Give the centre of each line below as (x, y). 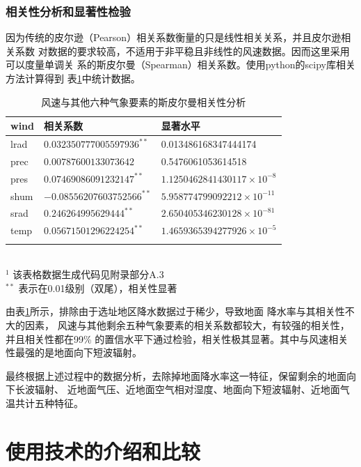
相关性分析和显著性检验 (68, 11)
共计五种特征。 (49, 403)
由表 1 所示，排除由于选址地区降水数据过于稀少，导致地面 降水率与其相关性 (175, 311)
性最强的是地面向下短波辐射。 (74, 352)
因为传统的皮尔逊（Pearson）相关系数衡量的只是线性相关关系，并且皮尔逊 (174, 37)
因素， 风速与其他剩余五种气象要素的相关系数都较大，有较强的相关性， (187, 324)
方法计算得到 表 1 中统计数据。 (73, 78)
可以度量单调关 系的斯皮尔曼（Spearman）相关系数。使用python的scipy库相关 (180, 64)
